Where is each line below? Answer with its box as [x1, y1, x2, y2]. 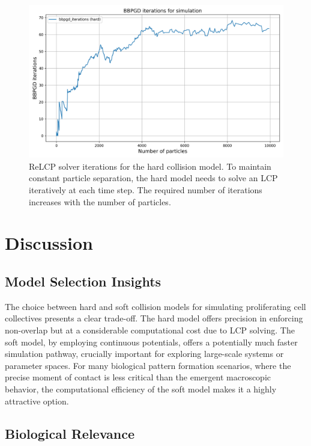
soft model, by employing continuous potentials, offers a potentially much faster [5, 335, 298, 348]
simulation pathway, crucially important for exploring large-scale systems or [5, 347, 284, 360]
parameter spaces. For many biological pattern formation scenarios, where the [5, 359, 291, 371]
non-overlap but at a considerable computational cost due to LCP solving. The [5, 323, 295, 336]
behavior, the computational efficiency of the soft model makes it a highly [5, 382, 277, 395]
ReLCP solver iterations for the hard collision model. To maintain [29, 160, 271, 172]
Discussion [5, 231, 93, 255]
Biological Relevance [5, 424, 135, 442]
